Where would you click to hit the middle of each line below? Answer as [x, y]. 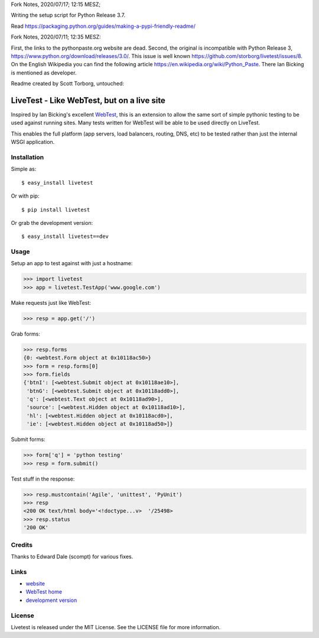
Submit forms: [28, 439]
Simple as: [24, 169]
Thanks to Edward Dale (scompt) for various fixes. [72, 556]
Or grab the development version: [52, 223]
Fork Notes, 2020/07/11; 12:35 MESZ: [56, 37]
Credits [22, 544]
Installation [27, 157]
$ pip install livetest [56, 210]
